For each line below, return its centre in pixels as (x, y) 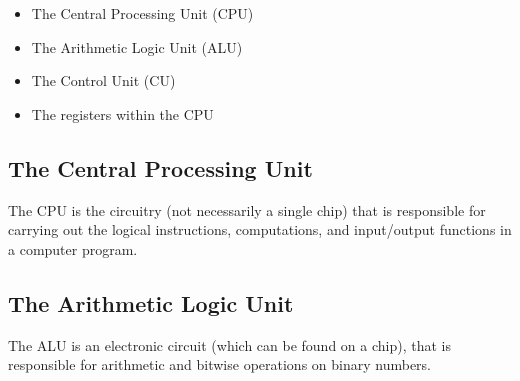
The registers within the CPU (122, 113)
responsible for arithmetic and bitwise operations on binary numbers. (219, 364)
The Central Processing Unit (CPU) (142, 13)
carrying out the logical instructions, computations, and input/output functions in (260, 229)
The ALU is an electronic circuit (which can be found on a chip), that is (229, 344)
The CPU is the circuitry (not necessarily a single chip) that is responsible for (247, 209)
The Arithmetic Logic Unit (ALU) (137, 46)
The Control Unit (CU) (103, 80)
